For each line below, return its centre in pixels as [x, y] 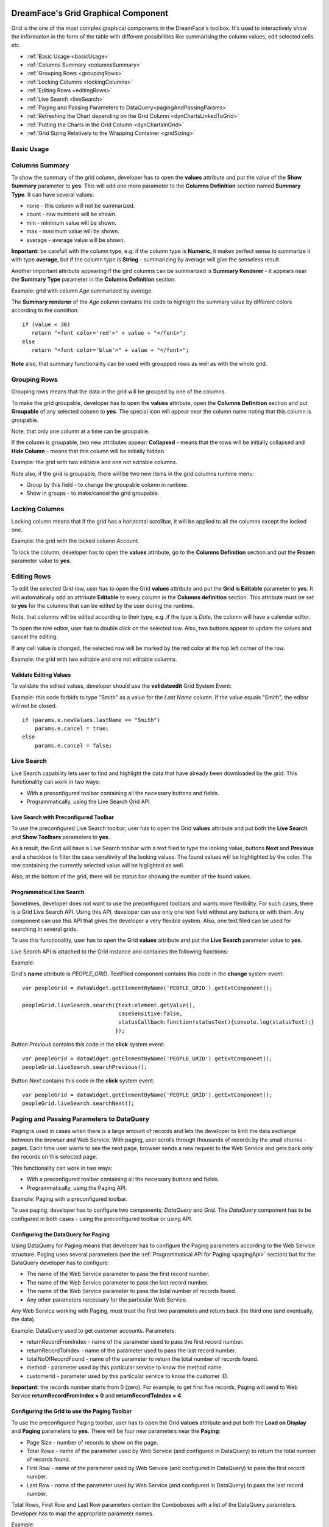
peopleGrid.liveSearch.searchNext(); [79, 1103]
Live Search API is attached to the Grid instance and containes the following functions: [120, 951]
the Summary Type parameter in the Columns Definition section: [94, 279]
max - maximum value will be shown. [73, 231]
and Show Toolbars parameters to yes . [61, 837]
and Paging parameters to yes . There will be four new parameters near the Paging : [116, 1431]
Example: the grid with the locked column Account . [75, 541]
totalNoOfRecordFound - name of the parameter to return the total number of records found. [143, 1358]
